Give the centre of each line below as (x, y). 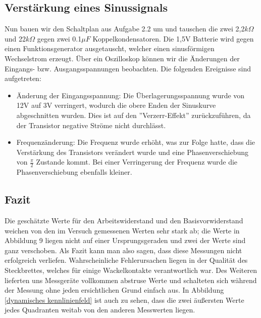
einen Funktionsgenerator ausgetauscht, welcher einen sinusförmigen (110, 48)
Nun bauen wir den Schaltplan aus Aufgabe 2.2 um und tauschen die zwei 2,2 (125, 29)
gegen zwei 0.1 (59, 38)
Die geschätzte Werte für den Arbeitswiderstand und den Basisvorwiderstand (124, 220)
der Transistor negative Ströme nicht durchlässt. (91, 125)
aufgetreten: (23, 78)
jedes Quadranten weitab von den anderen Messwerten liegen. (100, 310)
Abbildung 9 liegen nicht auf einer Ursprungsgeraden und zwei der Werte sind (125, 240)
